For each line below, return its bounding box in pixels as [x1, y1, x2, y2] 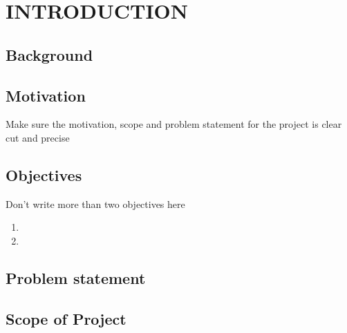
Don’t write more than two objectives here [6, 196, 185, 211]
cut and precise [6, 130, 70, 144]
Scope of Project [6, 307, 126, 329]
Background [6, 44, 93, 65]
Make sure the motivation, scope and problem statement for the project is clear [6, 117, 342, 131]
